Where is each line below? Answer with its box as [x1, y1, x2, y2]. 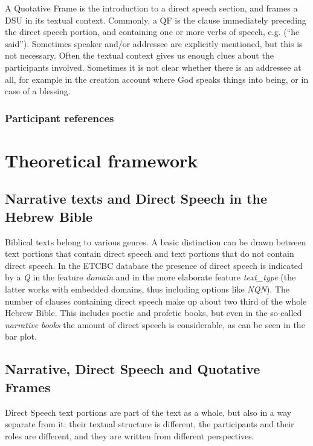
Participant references [5, 110, 114, 125]
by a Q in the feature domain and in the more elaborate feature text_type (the [5, 271, 296, 283]
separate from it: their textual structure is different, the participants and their [5, 418, 294, 430]
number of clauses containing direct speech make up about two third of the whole [5, 294, 307, 307]
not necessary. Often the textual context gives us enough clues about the [5, 49, 274, 62]
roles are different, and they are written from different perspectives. [5, 429, 254, 442]
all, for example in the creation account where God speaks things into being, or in [5, 73, 309, 85]
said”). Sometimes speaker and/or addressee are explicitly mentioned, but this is [5, 37, 303, 50]
